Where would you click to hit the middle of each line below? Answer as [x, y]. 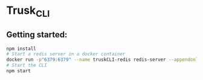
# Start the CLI [27, 66]
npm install [21, 49]
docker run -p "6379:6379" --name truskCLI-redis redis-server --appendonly [104, 60]
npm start [19, 71]
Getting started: [37, 35]
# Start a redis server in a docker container [66, 54]
